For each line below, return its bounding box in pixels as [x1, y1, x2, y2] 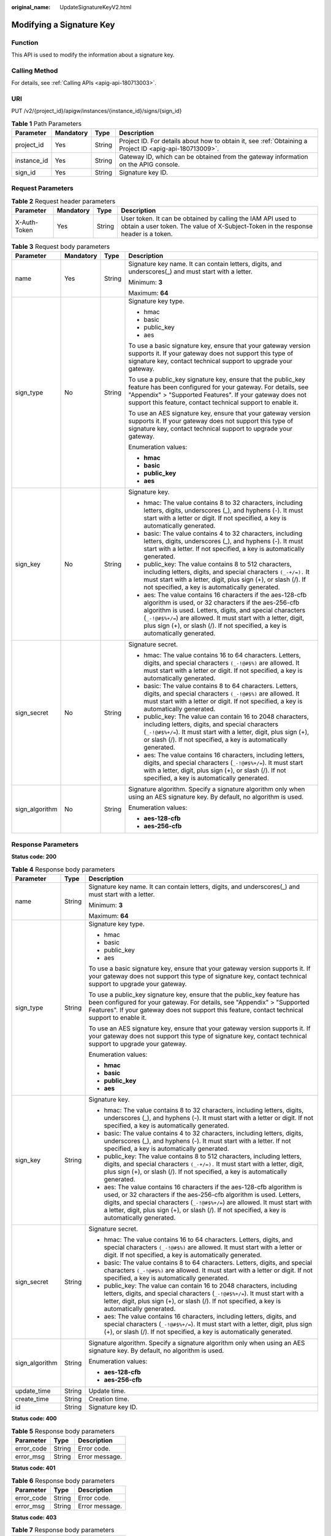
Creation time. [88, 1395, 130, 1403]
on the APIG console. [118, 160, 180, 169]
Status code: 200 [11, 853, 57, 860]
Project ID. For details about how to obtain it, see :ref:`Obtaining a [118, 137, 308, 146]
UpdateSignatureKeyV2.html [59, 4, 132, 10]
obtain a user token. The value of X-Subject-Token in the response [120, 222, 313, 230]
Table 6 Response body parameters [11, 1476, 115, 1485]
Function [11, 38, 39, 47]
